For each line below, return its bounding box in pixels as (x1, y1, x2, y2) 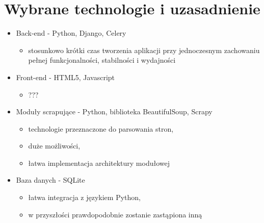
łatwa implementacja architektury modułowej (28, 157, 170, 168)
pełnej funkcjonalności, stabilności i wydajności (28, 55, 176, 65)
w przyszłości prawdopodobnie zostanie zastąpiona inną (28, 209, 202, 219)
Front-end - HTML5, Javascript (16, 71, 115, 82)
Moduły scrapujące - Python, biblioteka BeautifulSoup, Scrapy (16, 106, 213, 117)
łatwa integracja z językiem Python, (28, 192, 141, 203)
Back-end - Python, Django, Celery (16, 28, 126, 38)
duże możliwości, (28, 140, 81, 151)
